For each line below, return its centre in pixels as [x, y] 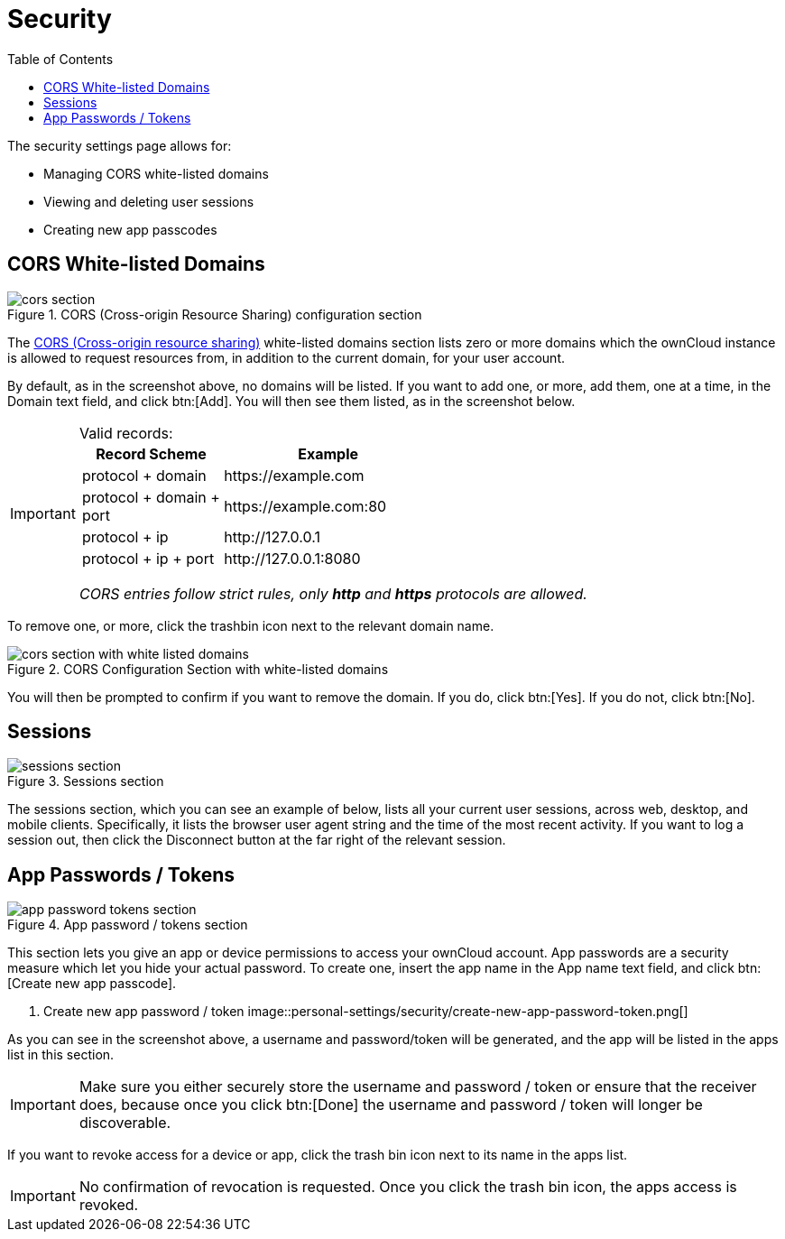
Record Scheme [151, 453]
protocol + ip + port [148, 558]
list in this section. [61, 1055]
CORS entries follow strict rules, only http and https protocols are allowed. [333, 593]
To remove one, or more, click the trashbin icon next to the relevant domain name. [251, 625]
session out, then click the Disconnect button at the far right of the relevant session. [257, 840]
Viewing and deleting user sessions [149, 201]
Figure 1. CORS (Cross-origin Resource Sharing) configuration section [215, 314]
